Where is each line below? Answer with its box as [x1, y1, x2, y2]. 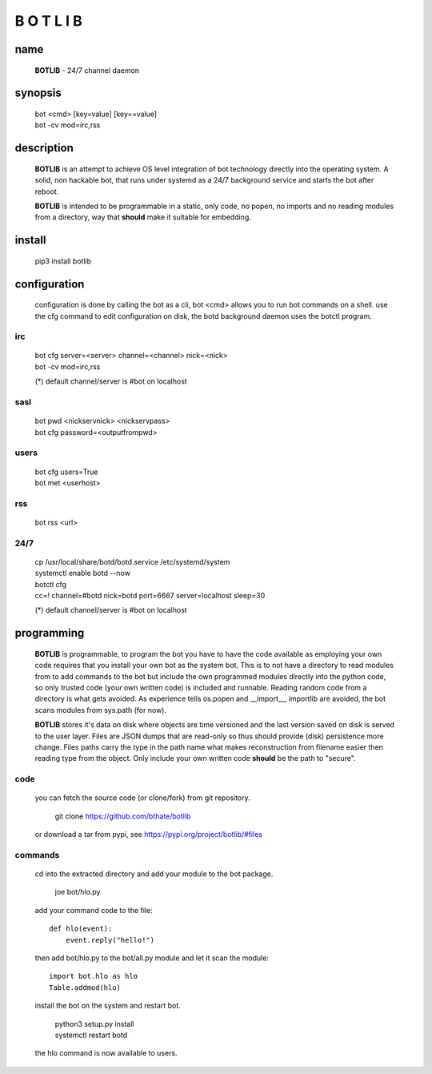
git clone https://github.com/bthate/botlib [54, 811, 191, 821]
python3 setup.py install [54, 1019, 134, 1028]
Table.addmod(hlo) [49, 983, 122, 992]
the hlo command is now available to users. [34, 1048, 178, 1058]
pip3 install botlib [34, 256, 92, 266]
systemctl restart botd [54, 1030, 128, 1040]
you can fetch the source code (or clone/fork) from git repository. [34, 793, 251, 802]
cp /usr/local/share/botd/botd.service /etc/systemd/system [34, 557, 230, 566]
